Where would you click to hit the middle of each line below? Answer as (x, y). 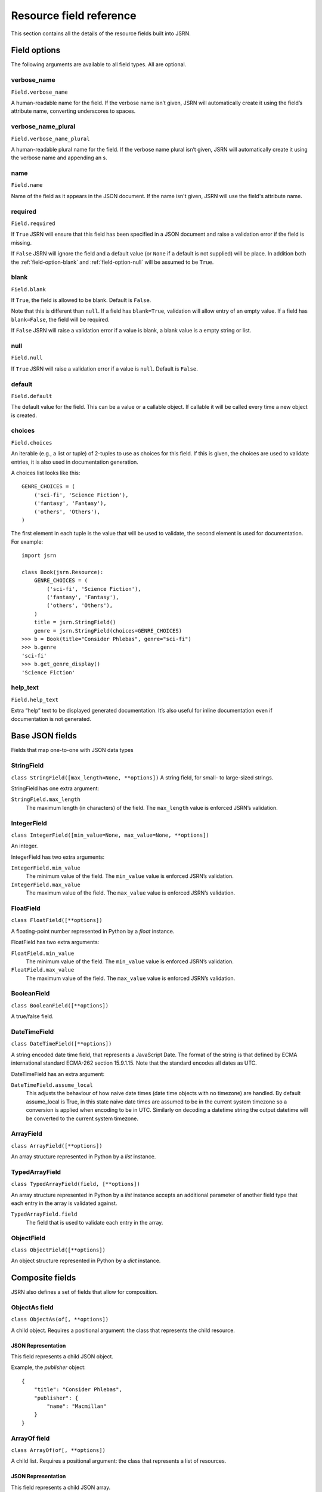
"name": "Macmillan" (77, 1406)
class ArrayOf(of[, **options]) (58, 1450)
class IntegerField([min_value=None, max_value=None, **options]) (110, 835)
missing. (21, 242)
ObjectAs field (32, 1307)
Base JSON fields (44, 736)
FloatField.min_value (43, 953)
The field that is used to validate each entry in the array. (95, 1222)
